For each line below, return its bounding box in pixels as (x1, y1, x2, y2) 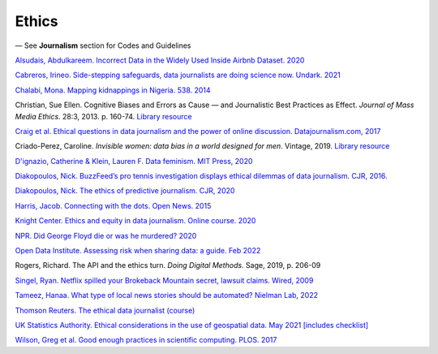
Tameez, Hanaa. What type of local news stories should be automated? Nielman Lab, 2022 (15, 291, 319, 300)
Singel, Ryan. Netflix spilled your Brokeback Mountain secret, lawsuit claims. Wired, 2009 (15, 275, 314, 285)
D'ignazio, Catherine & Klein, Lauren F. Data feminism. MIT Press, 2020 (15, 156, 253, 166)
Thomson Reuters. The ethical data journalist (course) (15, 305, 195, 315)
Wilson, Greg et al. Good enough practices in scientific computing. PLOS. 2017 (15, 335, 277, 345)
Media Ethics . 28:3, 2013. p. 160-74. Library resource (15, 111, 192, 121)
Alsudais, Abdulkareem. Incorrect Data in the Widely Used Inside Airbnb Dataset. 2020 (15, 55, 305, 65)
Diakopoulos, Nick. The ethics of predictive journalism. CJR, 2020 (15, 186, 235, 196)
